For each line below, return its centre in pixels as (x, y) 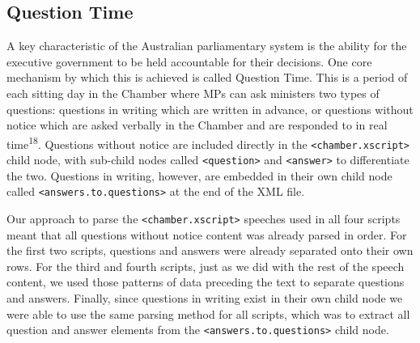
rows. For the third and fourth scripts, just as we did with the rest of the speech (206, 266)
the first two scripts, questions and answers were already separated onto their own (210, 250)
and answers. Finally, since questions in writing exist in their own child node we (205, 298)
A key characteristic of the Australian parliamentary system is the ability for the (207, 46)
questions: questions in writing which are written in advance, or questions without (210, 109)
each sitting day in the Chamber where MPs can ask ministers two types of (193, 93)
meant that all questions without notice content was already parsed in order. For (207, 234)
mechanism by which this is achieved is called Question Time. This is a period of (207, 77)
